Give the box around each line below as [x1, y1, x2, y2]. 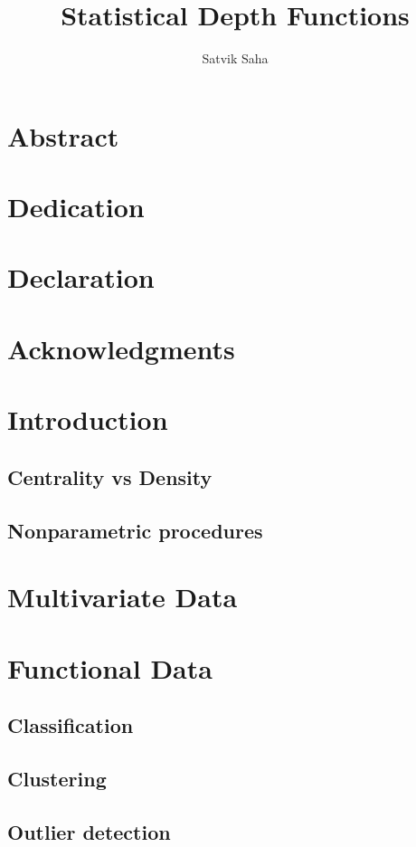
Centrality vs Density [7, 462, 213, 490]
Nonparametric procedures [7, 516, 263, 544]
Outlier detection [7, 817, 171, 845]
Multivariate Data [7, 578, 238, 615]
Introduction [7, 401, 168, 438]
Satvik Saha [202, 49, 269, 68]
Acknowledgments [7, 329, 235, 366]
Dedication [7, 188, 145, 225]
